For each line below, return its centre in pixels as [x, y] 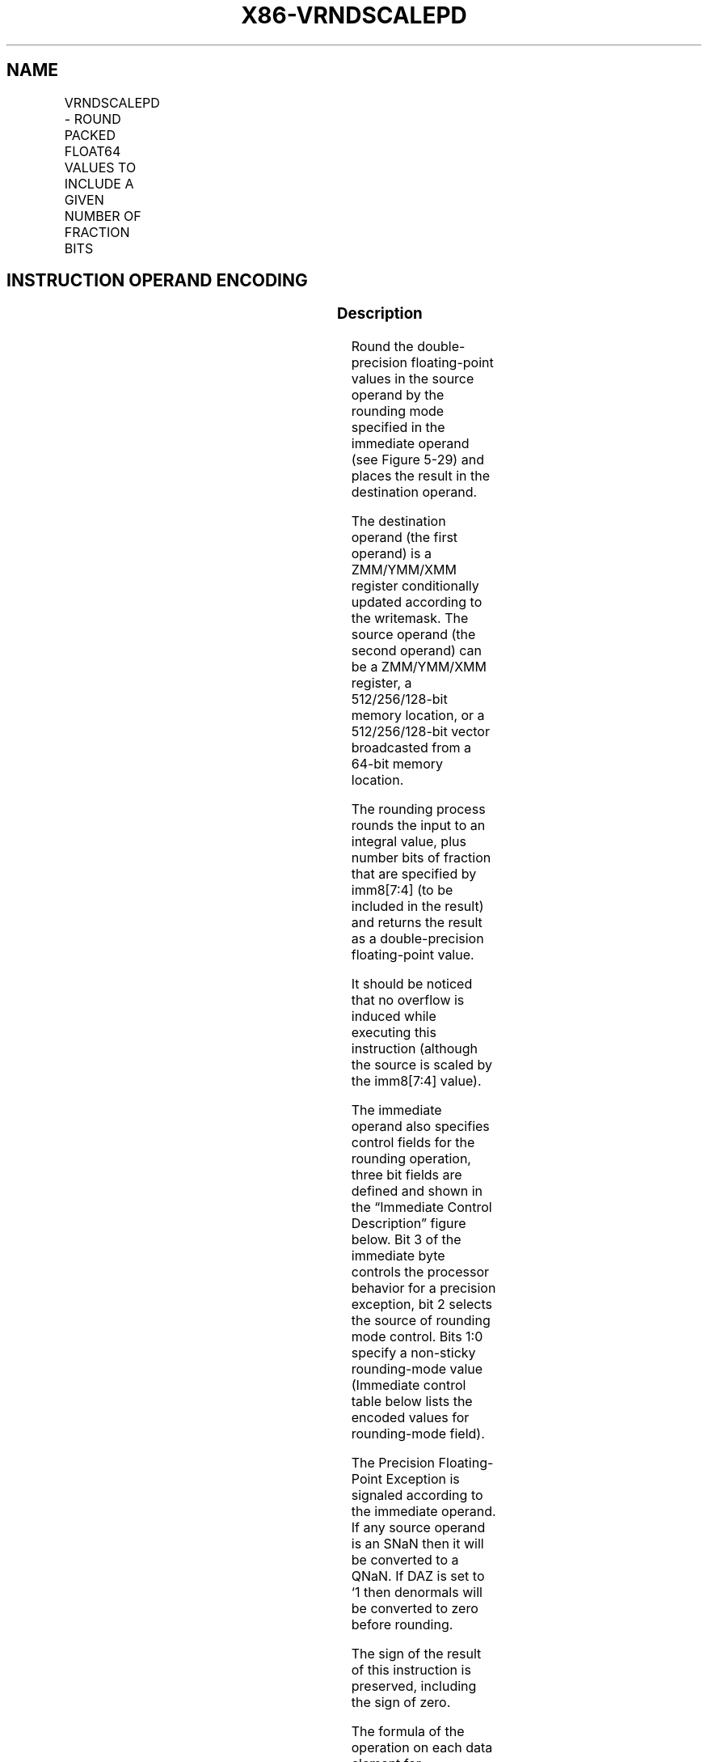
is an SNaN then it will [417, 1544]
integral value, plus [409, 842]
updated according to [417, 602]
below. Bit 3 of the [406, 1240]
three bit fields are [407, 1175]
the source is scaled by [422, 1065]
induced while [394, 1017]
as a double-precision [417, 939]
